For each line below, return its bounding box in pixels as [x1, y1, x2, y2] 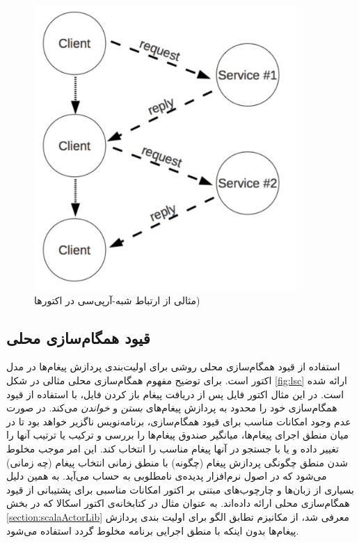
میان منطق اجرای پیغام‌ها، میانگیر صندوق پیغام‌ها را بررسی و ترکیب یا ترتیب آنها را [6, 427, 349, 442]
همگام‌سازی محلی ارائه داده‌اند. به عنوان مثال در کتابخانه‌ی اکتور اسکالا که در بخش [6, 496, 350, 510]
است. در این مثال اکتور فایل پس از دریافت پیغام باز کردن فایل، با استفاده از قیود [6, 386, 344, 401]
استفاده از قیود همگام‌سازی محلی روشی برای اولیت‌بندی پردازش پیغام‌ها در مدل [6, 359, 340, 374]
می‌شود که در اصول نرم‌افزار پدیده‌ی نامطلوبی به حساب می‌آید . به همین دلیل [6, 469, 327, 483]
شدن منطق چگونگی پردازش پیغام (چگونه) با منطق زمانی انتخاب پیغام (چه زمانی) [6, 455, 349, 469]
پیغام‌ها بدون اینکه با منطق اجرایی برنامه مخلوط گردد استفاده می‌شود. [6, 523, 299, 537]
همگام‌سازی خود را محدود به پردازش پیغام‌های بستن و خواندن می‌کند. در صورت [6, 400, 337, 415]
